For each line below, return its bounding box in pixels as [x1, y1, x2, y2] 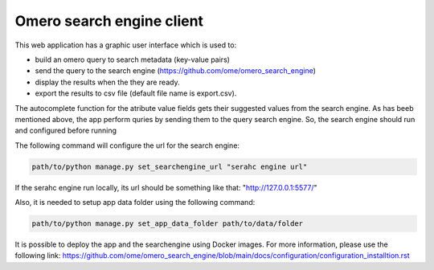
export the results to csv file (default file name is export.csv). [35, 88, 237, 98]
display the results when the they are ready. [35, 77, 180, 87]
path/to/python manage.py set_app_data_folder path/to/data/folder [31, 219, 304, 228]
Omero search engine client [14, 12, 204, 30]
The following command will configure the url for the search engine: [14, 141, 240, 150]
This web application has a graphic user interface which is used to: [14, 40, 237, 50]
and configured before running [14, 125, 117, 136]
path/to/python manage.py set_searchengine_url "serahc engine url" [31, 162, 308, 171]
